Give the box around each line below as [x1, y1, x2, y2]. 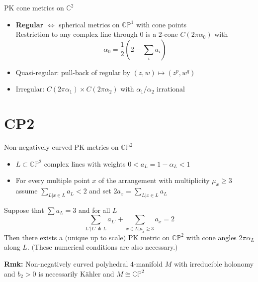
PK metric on [128, 232, 170, 242]
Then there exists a [4, 232, 63, 242]
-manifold [134, 258, 163, 269]
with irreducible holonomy [173, 258, 254, 269]
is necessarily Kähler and [38, 268, 114, 279]
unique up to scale [68, 232, 123, 242]
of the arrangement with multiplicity [98, 175, 210, 186]
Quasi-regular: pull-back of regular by [15, 67, 130, 77]
